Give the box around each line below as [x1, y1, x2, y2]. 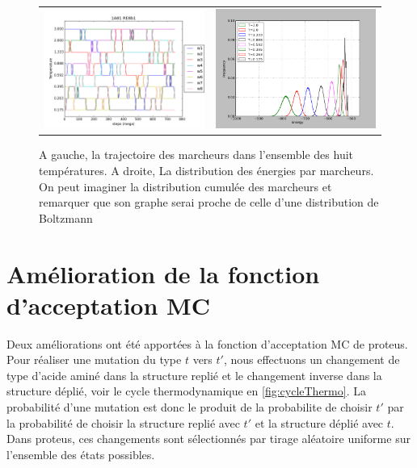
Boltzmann [39, 209, 93, 226]
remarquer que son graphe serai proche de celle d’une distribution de [39, 194, 379, 211]
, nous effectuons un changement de [223, 351, 400, 368]
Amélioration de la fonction [6, 257, 320, 290]
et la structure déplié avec [255, 414, 384, 431]
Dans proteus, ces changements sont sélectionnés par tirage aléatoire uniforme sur [6, 430, 411, 447]
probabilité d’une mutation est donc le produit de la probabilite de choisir [6, 399, 373, 415]
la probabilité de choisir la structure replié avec [6, 414, 240, 431]
